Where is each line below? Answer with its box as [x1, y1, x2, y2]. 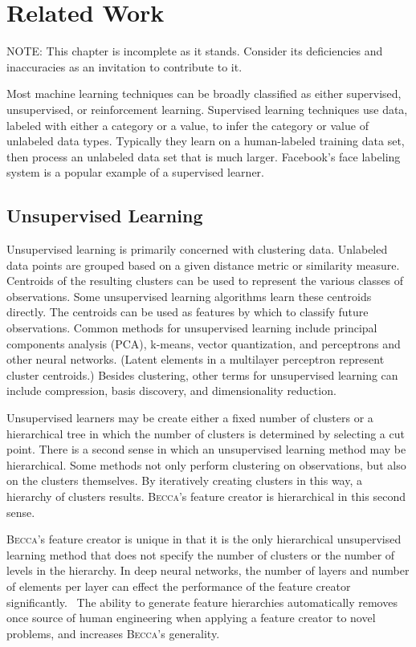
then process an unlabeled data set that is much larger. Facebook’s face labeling [6, 148, 401, 165]
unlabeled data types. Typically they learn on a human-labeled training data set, [6, 132, 405, 149]
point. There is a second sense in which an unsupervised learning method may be [6, 441, 406, 458]
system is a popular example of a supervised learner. [6, 164, 264, 181]
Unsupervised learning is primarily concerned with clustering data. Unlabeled [6, 241, 388, 258]
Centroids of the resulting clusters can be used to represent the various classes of [6, 272, 404, 289]
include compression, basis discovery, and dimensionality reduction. [6, 382, 336, 399]
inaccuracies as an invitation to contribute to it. [6, 58, 243, 75]
